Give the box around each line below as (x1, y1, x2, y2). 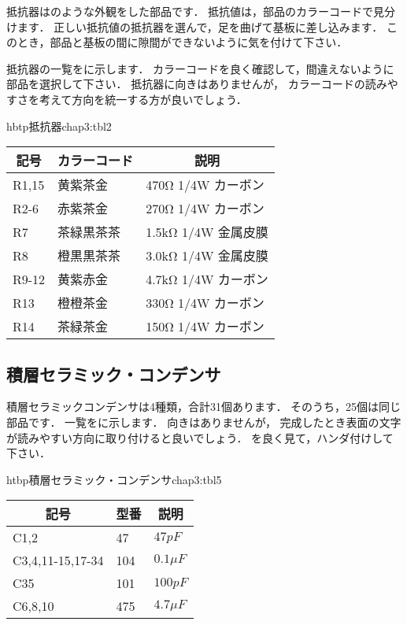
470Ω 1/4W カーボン (146, 176, 265, 194)
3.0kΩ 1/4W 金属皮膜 (146, 246, 268, 265)
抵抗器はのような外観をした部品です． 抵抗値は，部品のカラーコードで (6, 3, 374, 19)
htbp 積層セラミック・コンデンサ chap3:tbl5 (6, 471, 222, 487)
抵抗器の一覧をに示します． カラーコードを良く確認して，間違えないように (6, 60, 394, 76)
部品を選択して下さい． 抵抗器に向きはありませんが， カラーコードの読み (6, 76, 387, 92)
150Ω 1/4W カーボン (146, 317, 265, 336)
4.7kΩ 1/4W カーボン (146, 270, 268, 289)
